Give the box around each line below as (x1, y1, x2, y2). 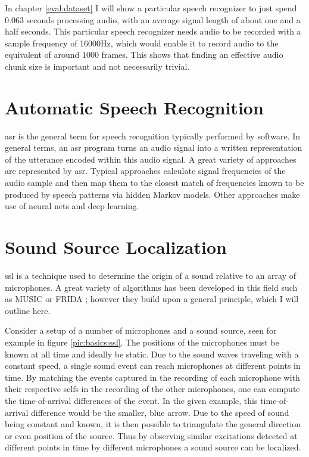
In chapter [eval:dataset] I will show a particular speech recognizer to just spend (5, 2, 297, 14)
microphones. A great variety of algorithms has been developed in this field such (5, 281, 298, 293)
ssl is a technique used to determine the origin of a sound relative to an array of (5, 269, 296, 281)
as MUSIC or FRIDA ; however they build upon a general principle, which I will (5, 293, 299, 305)
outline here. (5, 304, 51, 316)
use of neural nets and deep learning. (5, 200, 139, 212)
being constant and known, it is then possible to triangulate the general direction (5, 418, 301, 430)
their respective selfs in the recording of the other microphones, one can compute (5, 383, 300, 395)
